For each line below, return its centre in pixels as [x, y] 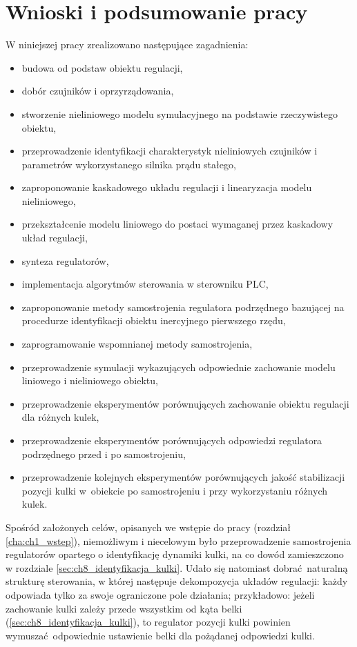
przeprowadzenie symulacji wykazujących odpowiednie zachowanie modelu [178, 367]
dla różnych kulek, [60, 417]
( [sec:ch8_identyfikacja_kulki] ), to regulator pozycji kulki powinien [148, 622]
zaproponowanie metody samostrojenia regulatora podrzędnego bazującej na [183, 307]
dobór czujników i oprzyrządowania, [98, 91]
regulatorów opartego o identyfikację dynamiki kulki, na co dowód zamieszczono [175, 554]
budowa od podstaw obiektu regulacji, [102, 67]
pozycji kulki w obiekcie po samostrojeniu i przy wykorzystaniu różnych [174, 490]
